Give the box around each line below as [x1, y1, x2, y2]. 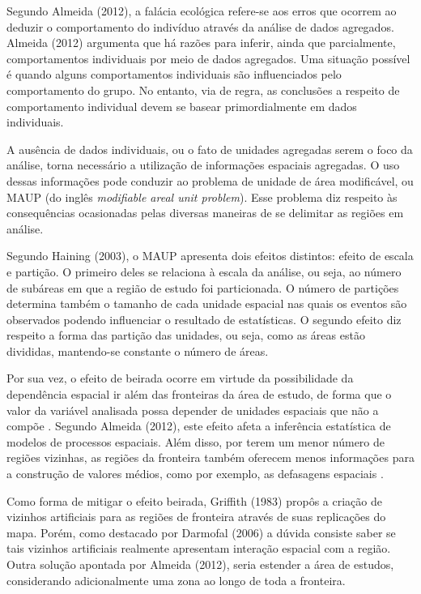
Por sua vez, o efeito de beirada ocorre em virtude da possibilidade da [6, 370, 354, 387]
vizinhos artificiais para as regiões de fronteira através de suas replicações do [6, 508, 386, 525]
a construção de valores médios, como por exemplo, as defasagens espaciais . [6, 465, 384, 482]
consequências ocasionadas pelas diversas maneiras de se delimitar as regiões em [6, 204, 404, 221]
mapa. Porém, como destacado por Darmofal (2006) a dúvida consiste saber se [6, 523, 396, 541]
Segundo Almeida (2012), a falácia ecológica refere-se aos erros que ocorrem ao [6, 2, 397, 19]
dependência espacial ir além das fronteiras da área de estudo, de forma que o [6, 386, 392, 403]
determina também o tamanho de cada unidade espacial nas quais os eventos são [6, 295, 407, 312]
